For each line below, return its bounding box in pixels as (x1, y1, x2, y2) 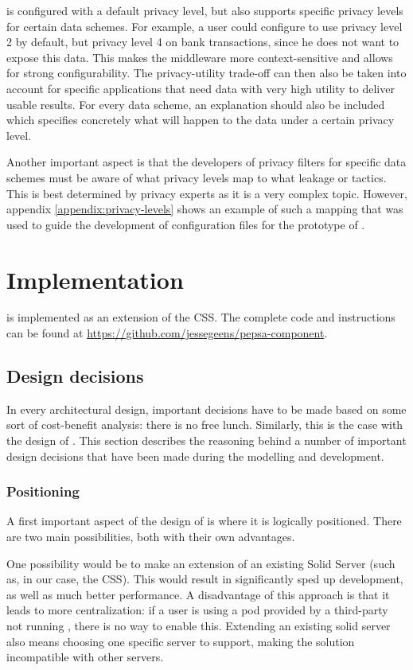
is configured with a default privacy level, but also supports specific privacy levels (6, 2, 403, 18)
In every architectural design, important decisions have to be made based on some (6, 400, 407, 417)
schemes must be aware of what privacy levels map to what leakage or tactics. (6, 169, 387, 185)
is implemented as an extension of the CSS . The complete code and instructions (6, 309, 395, 325)
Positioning (6, 481, 80, 501)
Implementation (6, 263, 184, 295)
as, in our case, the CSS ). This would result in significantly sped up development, (6, 571, 403, 587)
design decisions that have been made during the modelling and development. (6, 447, 384, 464)
